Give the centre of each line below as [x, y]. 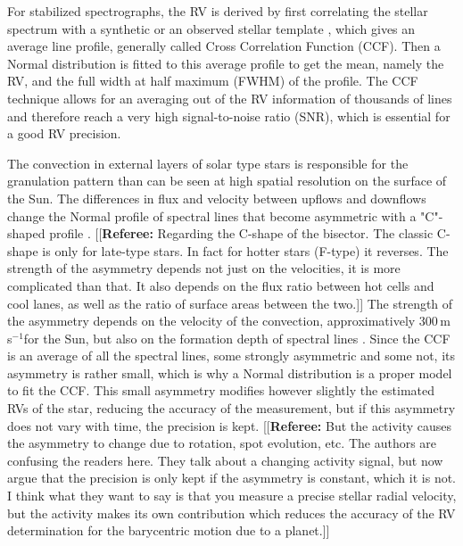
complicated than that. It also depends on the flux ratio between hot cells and [221, 285]
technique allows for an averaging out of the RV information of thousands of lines [230, 98]
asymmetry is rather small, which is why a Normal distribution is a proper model [230, 372]
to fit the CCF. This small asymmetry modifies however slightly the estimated [221, 390]
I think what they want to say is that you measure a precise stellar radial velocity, [232, 496]
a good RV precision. [64, 133]
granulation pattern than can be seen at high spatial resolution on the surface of [227, 181]
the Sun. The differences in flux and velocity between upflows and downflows [217, 198]
